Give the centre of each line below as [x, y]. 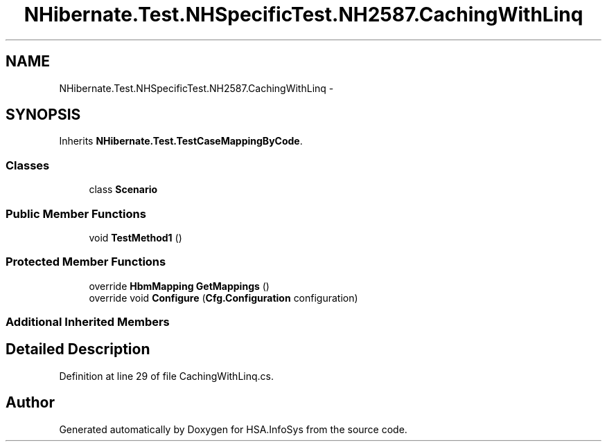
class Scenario [123, 190]
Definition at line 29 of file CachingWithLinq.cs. [166, 376]
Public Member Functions [76, 213]
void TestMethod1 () [135, 237]
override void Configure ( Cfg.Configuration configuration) [223, 298]
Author [30, 403]
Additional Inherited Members [88, 322]
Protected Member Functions [86, 262]
